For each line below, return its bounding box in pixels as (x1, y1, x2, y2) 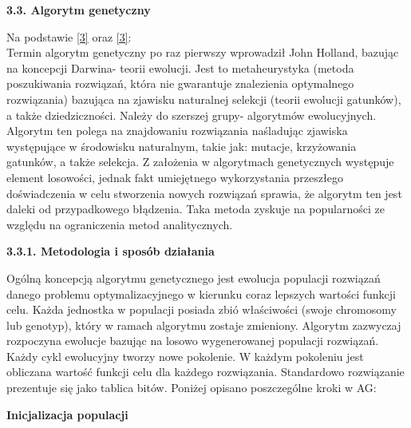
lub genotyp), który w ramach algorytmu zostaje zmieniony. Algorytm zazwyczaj (6, 316, 401, 333)
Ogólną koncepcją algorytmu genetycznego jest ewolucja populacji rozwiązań (6, 269, 381, 286)
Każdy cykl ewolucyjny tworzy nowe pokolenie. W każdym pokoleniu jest (6, 347, 364, 364)
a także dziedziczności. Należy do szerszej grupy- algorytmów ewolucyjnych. (6, 106, 377, 123)
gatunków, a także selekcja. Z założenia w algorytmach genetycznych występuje (6, 153, 394, 170)
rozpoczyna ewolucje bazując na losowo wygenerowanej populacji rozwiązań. (6, 332, 379, 349)
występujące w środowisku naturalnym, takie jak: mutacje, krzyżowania (6, 137, 357, 154)
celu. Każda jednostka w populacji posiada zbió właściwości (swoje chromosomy (6, 301, 397, 318)
